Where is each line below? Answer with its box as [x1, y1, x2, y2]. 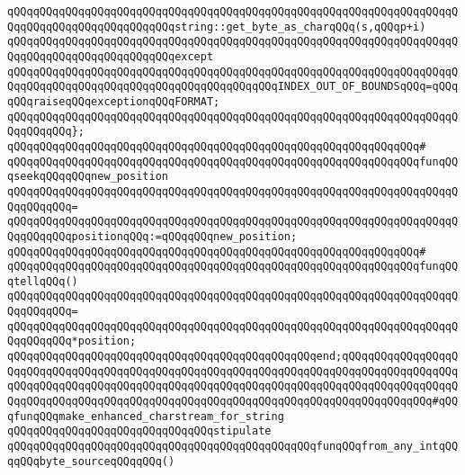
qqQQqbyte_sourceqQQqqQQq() [7, 454, 175, 468]
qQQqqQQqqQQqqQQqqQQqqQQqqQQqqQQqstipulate [7, 425, 272, 438]
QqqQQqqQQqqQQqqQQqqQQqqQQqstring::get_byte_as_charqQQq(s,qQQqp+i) [7, 20, 426, 33]
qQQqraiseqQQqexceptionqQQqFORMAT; [7, 94, 220, 108]
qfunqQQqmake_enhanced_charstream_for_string [7, 409, 284, 423]
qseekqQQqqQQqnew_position [7, 170, 168, 184]
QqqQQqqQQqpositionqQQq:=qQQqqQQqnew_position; [7, 229, 298, 243]
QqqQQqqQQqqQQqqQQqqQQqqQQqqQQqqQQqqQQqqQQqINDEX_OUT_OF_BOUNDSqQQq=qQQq [7, 80, 459, 94]
